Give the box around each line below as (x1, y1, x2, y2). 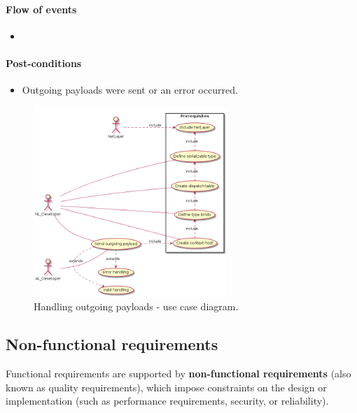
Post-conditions (6, 55, 82, 70)
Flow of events (6, 1, 77, 16)
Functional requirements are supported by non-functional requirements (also (6, 365, 351, 380)
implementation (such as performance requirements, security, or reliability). (6, 393, 329, 408)
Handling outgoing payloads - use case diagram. (34, 299, 239, 314)
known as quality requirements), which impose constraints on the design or (6, 379, 327, 394)
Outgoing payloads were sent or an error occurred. (22, 82, 238, 97)
